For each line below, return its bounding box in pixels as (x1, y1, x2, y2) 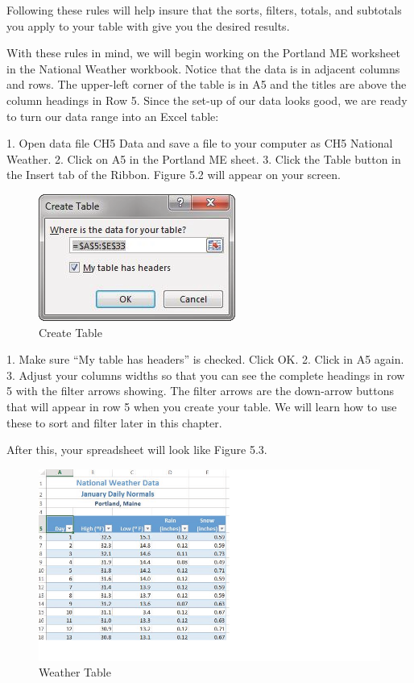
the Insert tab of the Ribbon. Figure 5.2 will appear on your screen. (6, 166, 341, 183)
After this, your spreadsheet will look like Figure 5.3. (6, 441, 267, 458)
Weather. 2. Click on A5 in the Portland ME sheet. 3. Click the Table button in (6, 150, 401, 167)
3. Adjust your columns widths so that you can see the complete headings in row (6, 366, 405, 383)
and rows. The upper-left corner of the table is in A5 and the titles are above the (6, 76, 407, 93)
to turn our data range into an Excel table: (6, 107, 219, 124)
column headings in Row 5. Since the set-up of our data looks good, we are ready (6, 91, 408, 108)
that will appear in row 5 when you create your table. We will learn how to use (6, 398, 397, 414)
